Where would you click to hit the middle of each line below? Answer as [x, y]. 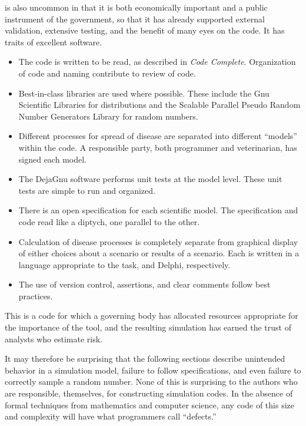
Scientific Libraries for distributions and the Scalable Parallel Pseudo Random [159, 105]
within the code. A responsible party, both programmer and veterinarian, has [158, 147]
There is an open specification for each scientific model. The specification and [158, 210]
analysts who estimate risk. [54, 339]
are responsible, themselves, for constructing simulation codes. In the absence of [149, 393]
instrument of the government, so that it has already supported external [135, 19]
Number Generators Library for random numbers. [108, 116]
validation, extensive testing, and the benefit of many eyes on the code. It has [145, 30]
